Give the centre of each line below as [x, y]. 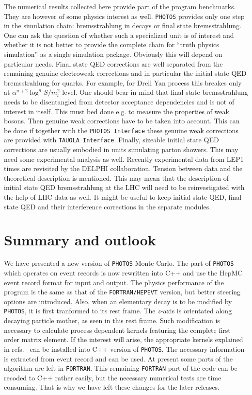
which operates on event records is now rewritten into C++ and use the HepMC [123, 273]
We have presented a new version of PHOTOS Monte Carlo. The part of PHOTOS [119, 263]
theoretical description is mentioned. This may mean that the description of [116, 178]
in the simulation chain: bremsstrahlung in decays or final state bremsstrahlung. [123, 26]
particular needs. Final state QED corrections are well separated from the [113, 63]
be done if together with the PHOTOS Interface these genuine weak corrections [121, 130]
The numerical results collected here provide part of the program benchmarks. [120, 6]
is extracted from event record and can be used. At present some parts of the [118, 358]
